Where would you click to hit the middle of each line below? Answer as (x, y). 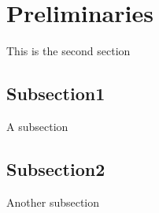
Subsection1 (56, 93)
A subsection (37, 126)
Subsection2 (56, 168)
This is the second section (68, 51)
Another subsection (53, 202)
